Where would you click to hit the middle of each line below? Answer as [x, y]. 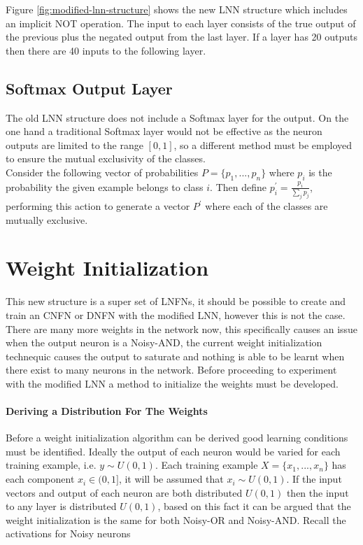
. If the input [314, 479]
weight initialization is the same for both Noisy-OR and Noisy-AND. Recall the [176, 519]
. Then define [239, 186]
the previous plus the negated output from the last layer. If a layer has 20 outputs [181, 37]
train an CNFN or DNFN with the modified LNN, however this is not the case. [176, 314]
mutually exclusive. [47, 219]
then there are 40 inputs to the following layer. [106, 50]
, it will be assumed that [171, 479]
